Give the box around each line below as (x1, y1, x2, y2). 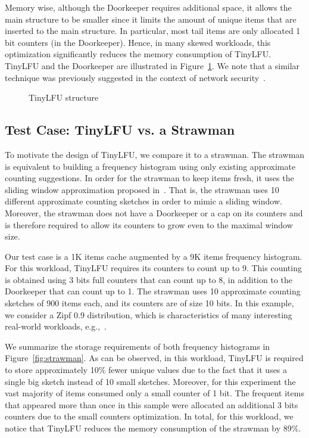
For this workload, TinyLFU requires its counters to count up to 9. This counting (5, 262, 302, 274)
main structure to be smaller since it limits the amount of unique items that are (5, 13, 296, 25)
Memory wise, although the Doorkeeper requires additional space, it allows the (5, 1, 292, 13)
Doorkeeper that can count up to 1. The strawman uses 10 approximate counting (5, 285, 301, 297)
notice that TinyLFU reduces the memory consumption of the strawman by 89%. (5, 422, 301, 434)
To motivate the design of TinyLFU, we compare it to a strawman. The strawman (5, 148, 305, 160)
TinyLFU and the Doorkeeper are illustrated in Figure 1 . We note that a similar (5, 59, 300, 72)
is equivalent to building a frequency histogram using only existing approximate (5, 160, 296, 172)
